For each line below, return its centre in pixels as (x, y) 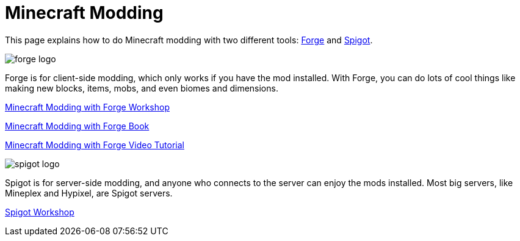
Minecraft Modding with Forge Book (77, 126)
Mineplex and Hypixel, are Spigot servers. (89, 193)
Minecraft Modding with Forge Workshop (87, 107)
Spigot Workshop (40, 212)
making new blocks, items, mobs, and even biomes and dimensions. (142, 88)
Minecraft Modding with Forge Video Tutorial (95, 145)
